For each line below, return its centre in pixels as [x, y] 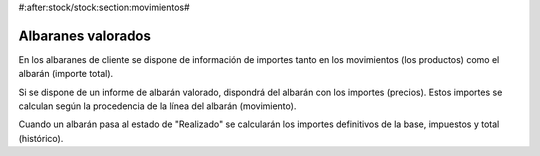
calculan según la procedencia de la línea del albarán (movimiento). [157, 106]
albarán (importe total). [66, 74]
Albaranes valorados [85, 35]
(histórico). [41, 138]
